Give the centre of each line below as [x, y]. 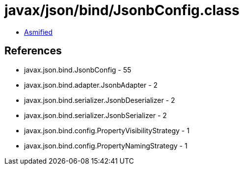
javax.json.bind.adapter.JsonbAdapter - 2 [91, 85]
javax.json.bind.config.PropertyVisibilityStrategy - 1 [107, 130]
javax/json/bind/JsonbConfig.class [122, 10]
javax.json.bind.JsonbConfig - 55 [78, 70]
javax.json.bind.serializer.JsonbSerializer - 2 [95, 115]
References [33, 51]
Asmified [39, 32]
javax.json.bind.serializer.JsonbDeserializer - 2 [100, 100]
